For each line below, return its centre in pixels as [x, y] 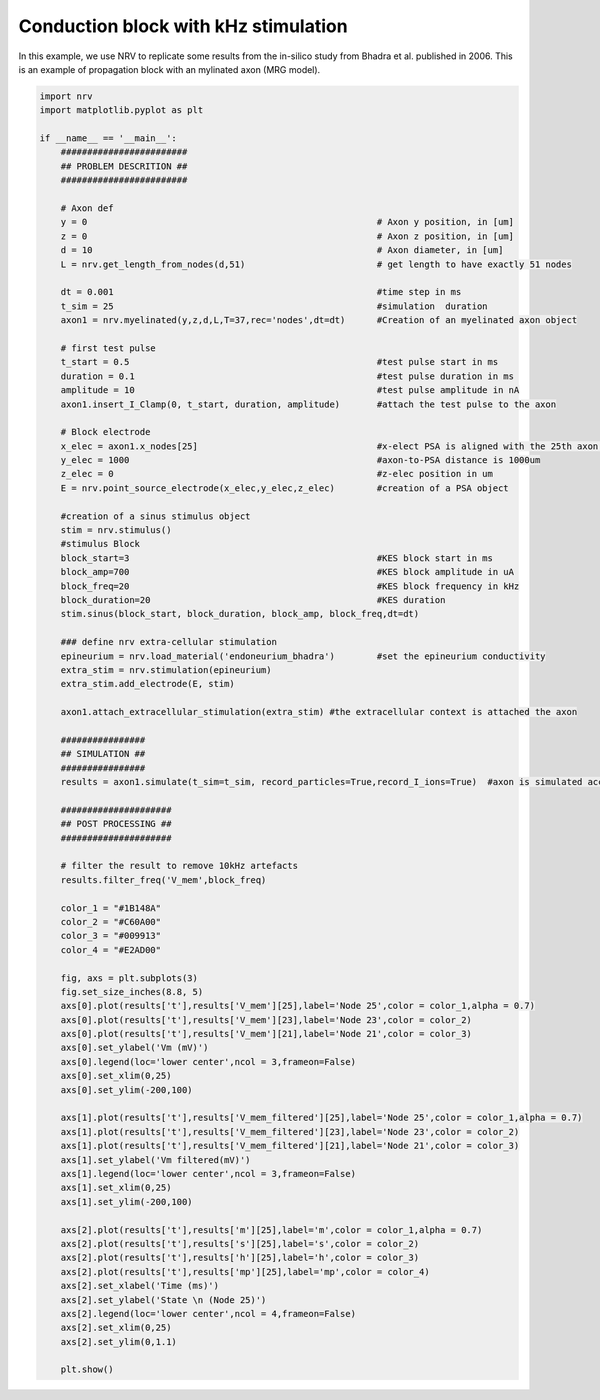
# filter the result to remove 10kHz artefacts [179, 866]
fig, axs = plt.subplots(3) [129, 978]
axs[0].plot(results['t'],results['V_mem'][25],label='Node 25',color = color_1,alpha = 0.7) [297, 1006]
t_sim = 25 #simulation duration [274, 306]
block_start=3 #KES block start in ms [277, 558]
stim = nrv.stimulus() [116, 530]
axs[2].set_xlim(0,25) [116, 1328]
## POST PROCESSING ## [116, 824]
